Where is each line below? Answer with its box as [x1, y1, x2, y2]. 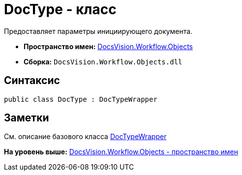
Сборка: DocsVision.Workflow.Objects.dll [24, 57, 182, 66]
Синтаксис [4, 74, 60, 87]
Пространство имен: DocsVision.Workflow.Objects [24, 42, 193, 51]
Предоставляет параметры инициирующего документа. [4, 27, 193, 35]
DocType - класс [4, 1, 117, 18]
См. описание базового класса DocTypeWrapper [4, 132, 167, 141]
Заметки [4, 112, 49, 124]
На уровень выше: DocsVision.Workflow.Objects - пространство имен [4, 147, 238, 156]
